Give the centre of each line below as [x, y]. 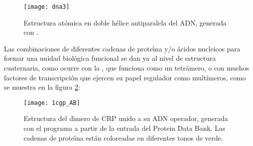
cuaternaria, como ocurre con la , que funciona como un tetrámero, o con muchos [126, 68]
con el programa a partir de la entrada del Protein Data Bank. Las [125, 128]
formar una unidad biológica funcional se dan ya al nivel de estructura [110, 58]
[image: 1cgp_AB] [52, 103]
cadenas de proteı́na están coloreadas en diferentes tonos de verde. [123, 137]
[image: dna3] [47, 7]
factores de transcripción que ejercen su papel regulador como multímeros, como [125, 77]
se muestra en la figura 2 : [42, 87]
